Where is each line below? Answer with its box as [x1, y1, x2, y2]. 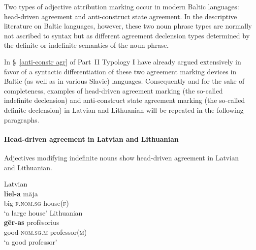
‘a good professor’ [4, 236, 57, 247]
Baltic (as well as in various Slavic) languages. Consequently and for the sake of [4, 76, 245, 86]
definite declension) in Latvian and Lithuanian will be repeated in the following [4, 104, 244, 115]
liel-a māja [4, 188, 38, 198]
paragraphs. [4, 114, 39, 125]
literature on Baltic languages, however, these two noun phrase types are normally [4, 21, 252, 31]
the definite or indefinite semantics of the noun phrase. [4, 40, 169, 50]
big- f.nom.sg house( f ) [4, 198, 69, 208]
